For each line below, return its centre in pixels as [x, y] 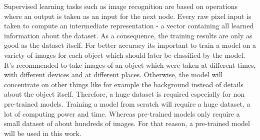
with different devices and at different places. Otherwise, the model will [113, 74]
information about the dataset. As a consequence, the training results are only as [128, 35]
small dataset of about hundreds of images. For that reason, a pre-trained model [127, 123]
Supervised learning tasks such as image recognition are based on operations [121, 6]
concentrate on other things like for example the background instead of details [124, 84]
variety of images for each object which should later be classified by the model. [125, 55]
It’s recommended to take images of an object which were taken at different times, [130, 65]
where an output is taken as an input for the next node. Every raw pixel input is [128, 16]
